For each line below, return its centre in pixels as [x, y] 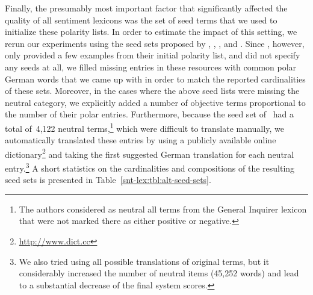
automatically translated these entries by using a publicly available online [141, 140]
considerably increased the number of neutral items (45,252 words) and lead [159, 273]
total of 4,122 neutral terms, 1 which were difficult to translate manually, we [144, 127]
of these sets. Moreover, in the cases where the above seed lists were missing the [152, 91]
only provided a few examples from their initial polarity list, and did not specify [153, 55]
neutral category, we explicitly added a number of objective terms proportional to [155, 102]
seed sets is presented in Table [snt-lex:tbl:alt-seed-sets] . [108, 180]
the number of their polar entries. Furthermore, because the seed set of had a [149, 114]
